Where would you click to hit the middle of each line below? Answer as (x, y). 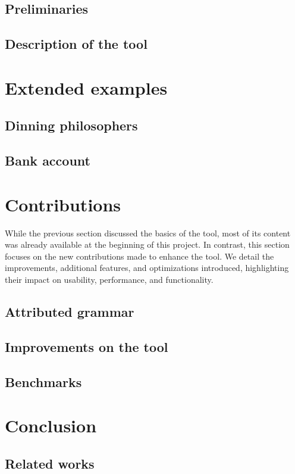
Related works (50, 463)
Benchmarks (43, 381)
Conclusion (51, 425)
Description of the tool (76, 44)
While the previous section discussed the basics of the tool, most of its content (148, 233)
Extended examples (86, 87)
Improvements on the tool (87, 346)
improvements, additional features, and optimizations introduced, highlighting (147, 268)
